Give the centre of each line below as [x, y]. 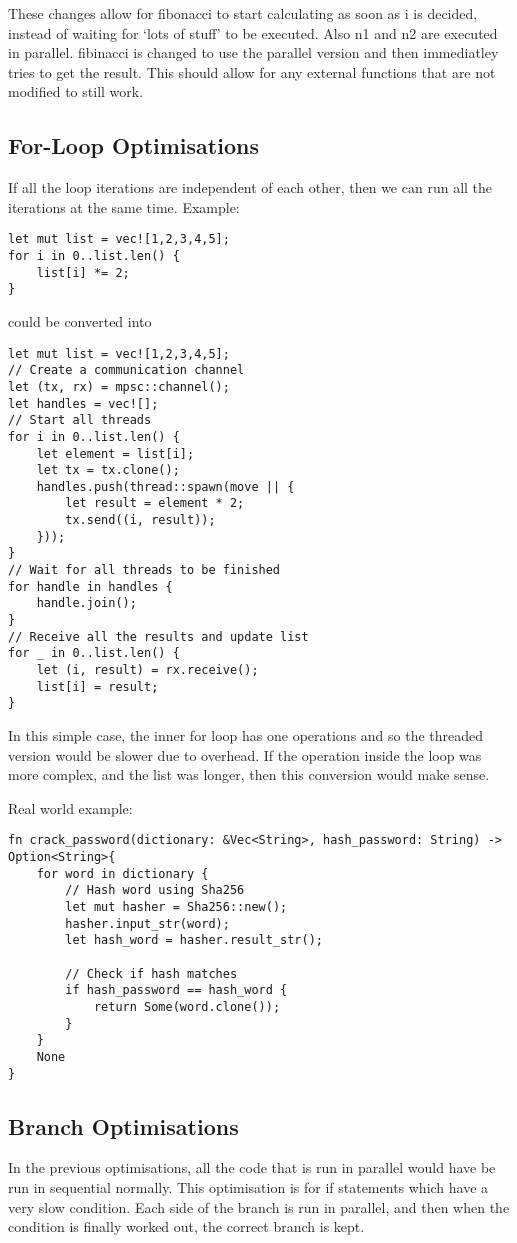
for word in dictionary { [122, 873]
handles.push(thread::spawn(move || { [165, 486]
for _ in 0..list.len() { [94, 653]
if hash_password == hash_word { [176, 990]
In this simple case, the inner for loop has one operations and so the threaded [246, 735]
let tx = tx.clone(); [108, 470]
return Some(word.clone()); [187, 1006]
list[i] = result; [97, 686]
